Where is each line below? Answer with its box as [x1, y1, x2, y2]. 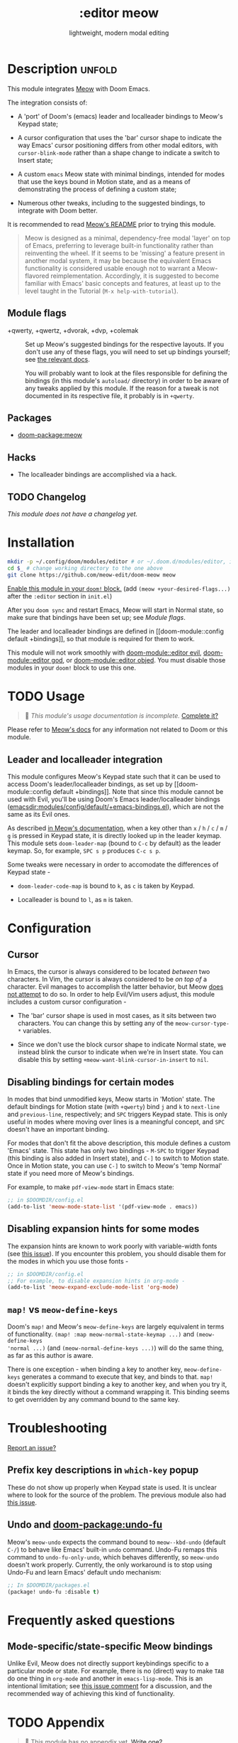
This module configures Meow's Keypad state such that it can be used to [7, 773, 221, 781]
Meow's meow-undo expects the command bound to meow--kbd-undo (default [7, 1538, 226, 1546]
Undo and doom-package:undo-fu [7, 1519, 163, 1531]
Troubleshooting [7, 1420, 108, 1437]
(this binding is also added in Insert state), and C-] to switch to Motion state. [7, 1154, 229, 1163]
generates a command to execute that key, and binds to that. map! [21, 1373, 214, 1381]
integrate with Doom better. [17, 206, 98, 215]
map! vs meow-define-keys [7, 1303, 118, 1316]
